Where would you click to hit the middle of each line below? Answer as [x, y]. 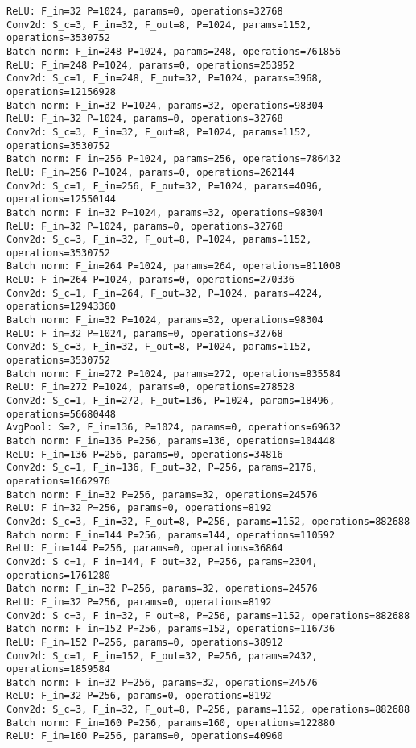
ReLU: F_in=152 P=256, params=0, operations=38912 [145, 642]
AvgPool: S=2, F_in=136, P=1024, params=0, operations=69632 [174, 428]
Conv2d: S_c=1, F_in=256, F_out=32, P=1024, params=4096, [165, 186]
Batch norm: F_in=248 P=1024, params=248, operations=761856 [174, 51]
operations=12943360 [62, 307]
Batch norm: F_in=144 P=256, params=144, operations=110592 [171, 535]
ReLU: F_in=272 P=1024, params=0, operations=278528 [150, 387]
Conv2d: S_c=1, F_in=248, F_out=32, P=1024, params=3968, [165, 79]
